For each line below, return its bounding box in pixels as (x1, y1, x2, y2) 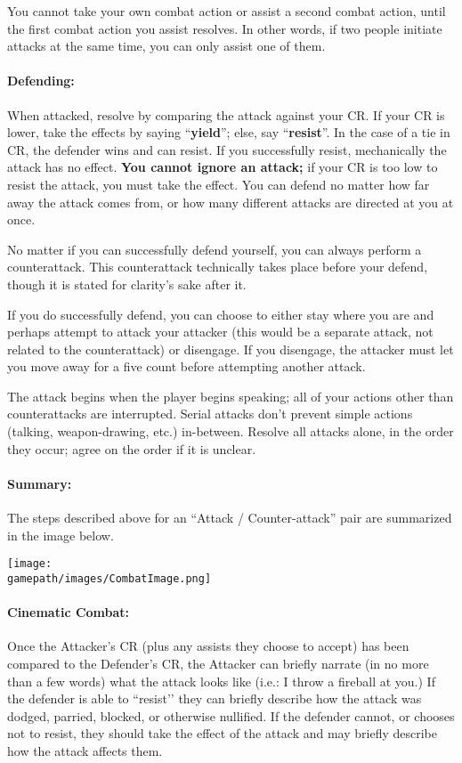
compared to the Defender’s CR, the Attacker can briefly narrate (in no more (7, 653, 429, 672)
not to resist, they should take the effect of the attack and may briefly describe (7, 724, 437, 743)
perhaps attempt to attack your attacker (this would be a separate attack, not (7, 322, 434, 341)
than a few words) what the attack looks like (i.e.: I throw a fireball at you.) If (7, 671, 435, 690)
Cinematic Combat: (7, 603, 130, 621)
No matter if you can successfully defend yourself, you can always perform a (7, 239, 422, 258)
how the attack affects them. (7, 741, 163, 759)
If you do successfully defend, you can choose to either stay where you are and (7, 304, 434, 323)
